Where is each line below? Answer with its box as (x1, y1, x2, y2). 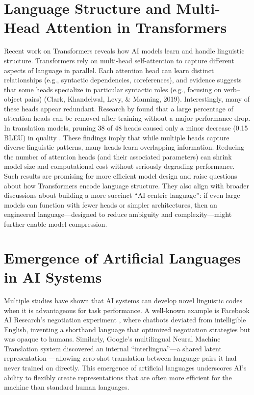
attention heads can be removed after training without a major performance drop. (4, 113, 251, 123)
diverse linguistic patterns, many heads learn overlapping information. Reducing (4, 142, 244, 152)
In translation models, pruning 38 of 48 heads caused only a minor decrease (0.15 (4, 123, 248, 133)
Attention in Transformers (45, 17, 227, 37)
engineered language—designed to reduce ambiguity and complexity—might (4, 209, 232, 219)
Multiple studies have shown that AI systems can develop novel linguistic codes (4, 295, 242, 305)
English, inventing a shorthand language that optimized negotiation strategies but (4, 324, 251, 334)
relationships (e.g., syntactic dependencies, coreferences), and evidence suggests (4, 75, 242, 85)
